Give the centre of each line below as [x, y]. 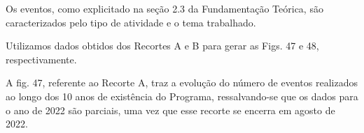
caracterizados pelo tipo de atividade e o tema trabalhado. [131, 22]
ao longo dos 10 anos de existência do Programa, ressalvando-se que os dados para [182, 96]
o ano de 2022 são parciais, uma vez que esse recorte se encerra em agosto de [170, 110]
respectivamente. [41, 59]
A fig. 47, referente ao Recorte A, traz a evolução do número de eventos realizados [182, 83]
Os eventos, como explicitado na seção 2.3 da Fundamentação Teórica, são [164, 8]
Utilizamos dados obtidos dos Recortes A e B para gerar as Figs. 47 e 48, [162, 46]
